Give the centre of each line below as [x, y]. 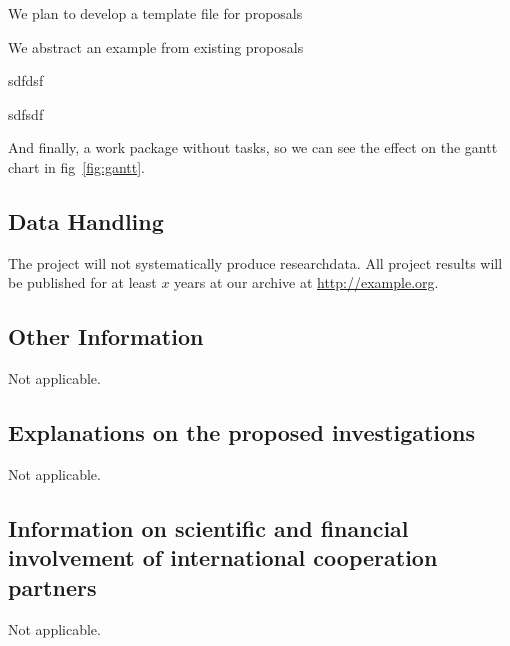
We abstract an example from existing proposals [156, 46]
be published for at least [82, 282]
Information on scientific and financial [208, 527]
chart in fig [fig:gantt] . [76, 166]
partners [52, 586]
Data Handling [86, 220]
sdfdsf [26, 80]
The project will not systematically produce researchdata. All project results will [255, 262]
